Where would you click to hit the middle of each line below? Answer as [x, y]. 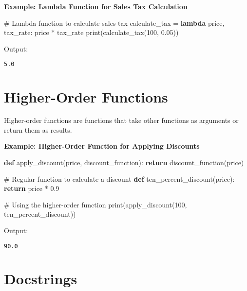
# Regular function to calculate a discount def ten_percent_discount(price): [119, 179]
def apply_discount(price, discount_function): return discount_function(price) [124, 162]
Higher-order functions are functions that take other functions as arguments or [121, 120]
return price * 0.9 [32, 188]
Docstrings [41, 279]
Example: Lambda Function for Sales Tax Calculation [96, 6]
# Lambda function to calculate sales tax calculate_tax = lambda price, [114, 23]
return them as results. [38, 129]
